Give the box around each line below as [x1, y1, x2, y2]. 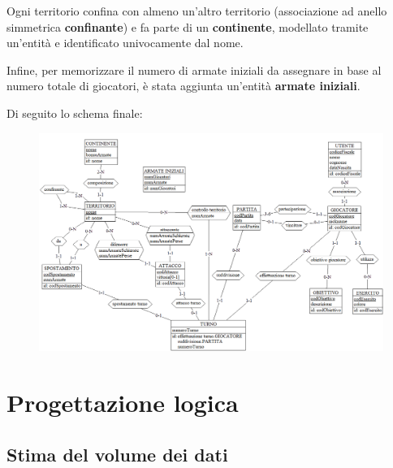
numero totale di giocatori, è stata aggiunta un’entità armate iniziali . [6, 77, 361, 94]
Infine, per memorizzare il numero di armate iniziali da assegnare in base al [6, 61, 382, 78]
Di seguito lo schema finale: [6, 104, 143, 121]
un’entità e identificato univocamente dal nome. [6, 34, 244, 51]
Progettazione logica [6, 386, 239, 419]
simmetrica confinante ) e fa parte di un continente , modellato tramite [6, 18, 369, 35]
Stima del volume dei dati [6, 441, 228, 466]
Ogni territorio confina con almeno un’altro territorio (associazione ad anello [6, 2, 387, 19]
